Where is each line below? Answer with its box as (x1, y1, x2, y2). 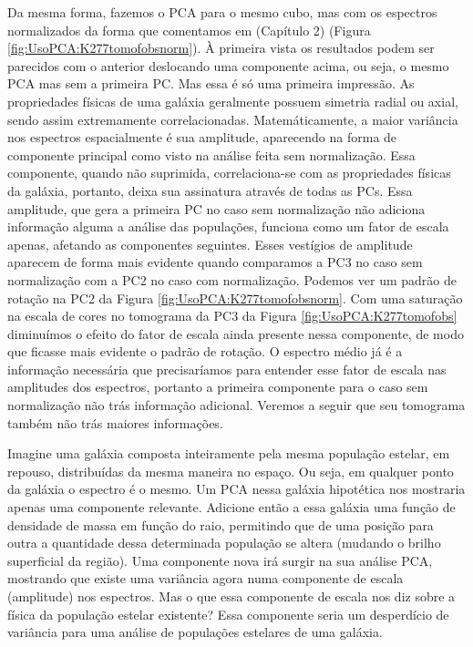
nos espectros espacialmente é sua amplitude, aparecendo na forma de (7, 128, 397, 147)
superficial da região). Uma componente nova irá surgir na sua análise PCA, (7, 550, 433, 570)
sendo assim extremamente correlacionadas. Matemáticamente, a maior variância (7, 109, 458, 128)
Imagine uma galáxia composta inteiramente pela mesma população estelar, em (7, 444, 450, 463)
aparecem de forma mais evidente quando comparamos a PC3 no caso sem (7, 252, 423, 272)
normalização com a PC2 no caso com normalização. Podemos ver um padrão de (7, 270, 457, 289)
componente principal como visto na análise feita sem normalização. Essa (7, 145, 416, 164)
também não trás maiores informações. (7, 413, 223, 432)
